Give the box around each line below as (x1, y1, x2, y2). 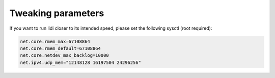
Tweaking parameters (9, 8, 104, 19)
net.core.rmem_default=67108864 (20, 45, 101, 51)
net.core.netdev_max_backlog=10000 (20, 53, 109, 58)
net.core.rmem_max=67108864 (20, 38, 90, 44)
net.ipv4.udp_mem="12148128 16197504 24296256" (20, 59, 141, 65)
